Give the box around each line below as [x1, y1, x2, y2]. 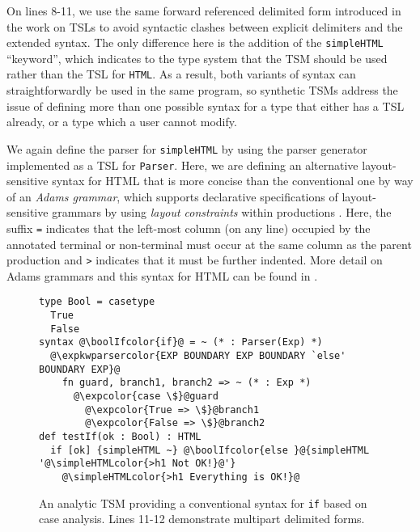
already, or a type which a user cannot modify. [6, 113, 237, 130]
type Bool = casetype [39, 296, 155, 308]
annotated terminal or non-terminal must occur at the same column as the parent [6, 235, 412, 252]
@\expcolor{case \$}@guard [73, 391, 218, 403]
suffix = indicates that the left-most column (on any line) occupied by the [6, 219, 371, 236]
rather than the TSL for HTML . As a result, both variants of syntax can [6, 65, 356, 82]
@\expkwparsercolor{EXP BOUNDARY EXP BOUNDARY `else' [50, 350, 346, 362]
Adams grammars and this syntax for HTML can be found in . [6, 267, 318, 284]
